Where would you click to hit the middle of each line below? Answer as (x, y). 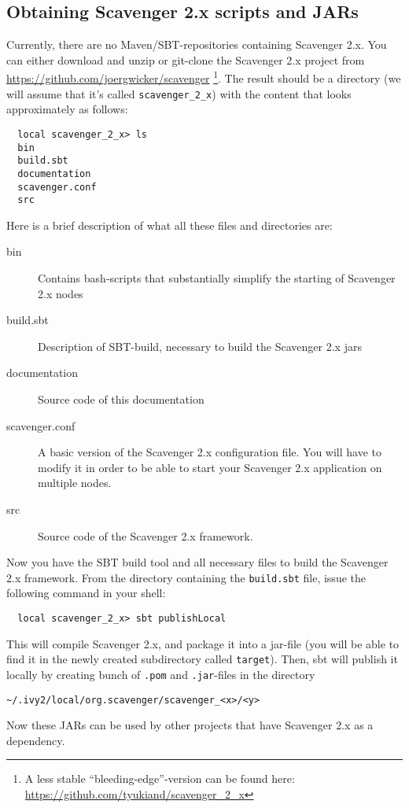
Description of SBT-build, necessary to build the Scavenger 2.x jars (200, 346)
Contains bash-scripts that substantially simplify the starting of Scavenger (217, 278)
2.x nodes (61, 293)
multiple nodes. (75, 483)
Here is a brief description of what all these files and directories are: (169, 225)
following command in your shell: (86, 593)
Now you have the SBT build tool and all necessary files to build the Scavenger (197, 562)
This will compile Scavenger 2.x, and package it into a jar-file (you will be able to (203, 643)
